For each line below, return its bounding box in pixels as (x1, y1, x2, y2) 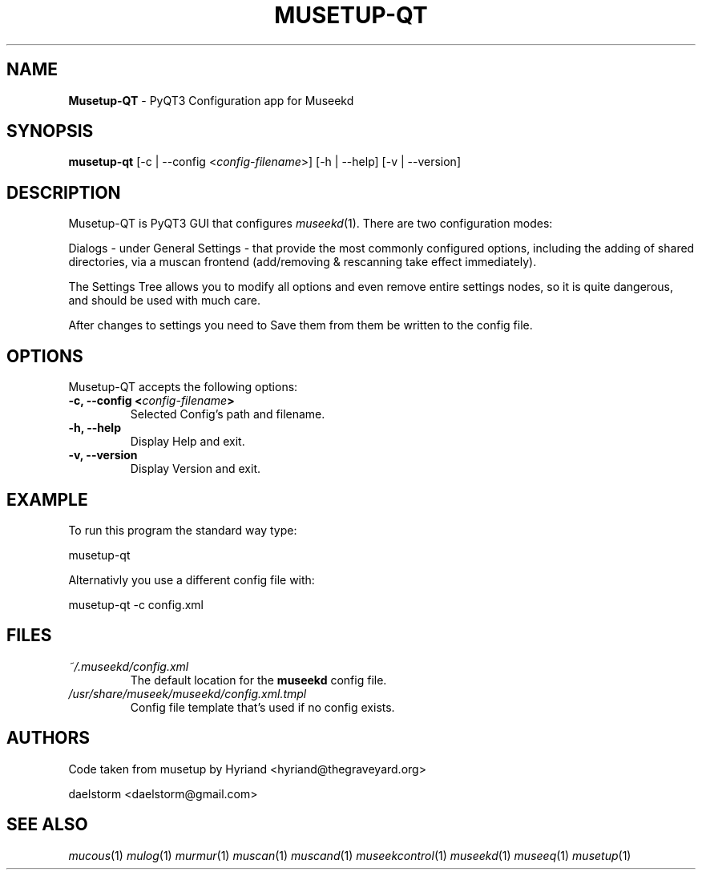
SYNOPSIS (6, 121, 94, 142)
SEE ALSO (6, 814, 88, 835)
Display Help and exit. (130, 434, 245, 449)
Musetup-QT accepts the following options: (68, 380, 298, 394)
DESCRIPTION (6, 182, 121, 203)
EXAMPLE (6, 489, 88, 510)
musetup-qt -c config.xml (68, 597, 204, 612)
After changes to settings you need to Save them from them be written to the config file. (68, 318, 533, 333)
